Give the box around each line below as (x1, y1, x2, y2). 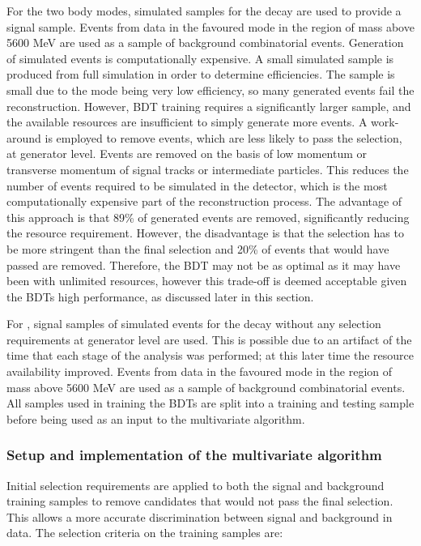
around (6, 129, 41, 146)
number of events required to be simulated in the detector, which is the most (6, 177, 388, 194)
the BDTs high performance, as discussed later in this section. (6, 288, 314, 305)
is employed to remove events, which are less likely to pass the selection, (45, 129, 402, 146)
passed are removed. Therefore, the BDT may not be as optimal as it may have (6, 256, 401, 273)
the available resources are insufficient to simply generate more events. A (6, 113, 368, 130)
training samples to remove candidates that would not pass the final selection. (6, 493, 393, 510)
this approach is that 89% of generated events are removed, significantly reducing (6, 208, 410, 225)
